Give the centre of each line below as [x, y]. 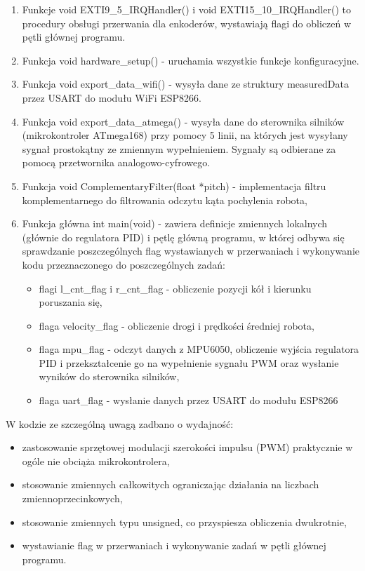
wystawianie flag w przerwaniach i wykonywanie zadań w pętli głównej [174, 545]
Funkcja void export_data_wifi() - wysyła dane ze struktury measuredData [185, 84]
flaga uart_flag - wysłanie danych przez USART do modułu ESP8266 [188, 400]
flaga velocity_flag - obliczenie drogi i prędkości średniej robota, [177, 325]
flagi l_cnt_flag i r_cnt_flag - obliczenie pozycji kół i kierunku [175, 288]
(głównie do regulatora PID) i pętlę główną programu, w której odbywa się [183, 237]
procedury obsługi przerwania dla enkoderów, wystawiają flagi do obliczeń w [187, 23]
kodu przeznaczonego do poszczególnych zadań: [124, 264]
